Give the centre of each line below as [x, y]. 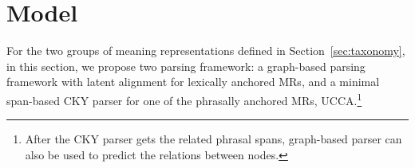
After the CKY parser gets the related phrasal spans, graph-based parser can [213, 139]
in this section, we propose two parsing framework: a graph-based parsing [186, 66]
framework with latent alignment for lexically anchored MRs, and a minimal [193, 82]
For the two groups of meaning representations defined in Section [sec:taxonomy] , [206, 51]
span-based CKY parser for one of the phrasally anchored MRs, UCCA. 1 [184, 99]
